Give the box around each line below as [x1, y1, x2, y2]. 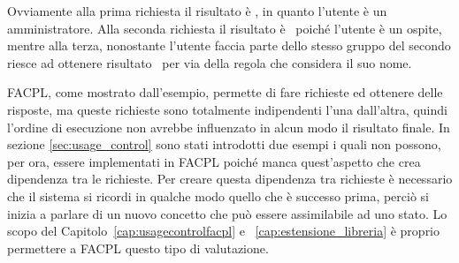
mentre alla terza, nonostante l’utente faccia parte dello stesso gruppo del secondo [7, 36, 451, 55]
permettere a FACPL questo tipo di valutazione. [7, 238, 269, 257]
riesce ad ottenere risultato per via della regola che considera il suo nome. [7, 53, 412, 71]
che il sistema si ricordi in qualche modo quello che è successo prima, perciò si [7, 186, 430, 205]
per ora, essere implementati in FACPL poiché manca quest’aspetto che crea [7, 152, 421, 170]
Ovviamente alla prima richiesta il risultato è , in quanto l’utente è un [7, 2, 387, 19]
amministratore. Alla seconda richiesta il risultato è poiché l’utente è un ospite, [7, 19, 442, 37]
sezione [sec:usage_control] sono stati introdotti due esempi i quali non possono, [7, 135, 441, 154]
